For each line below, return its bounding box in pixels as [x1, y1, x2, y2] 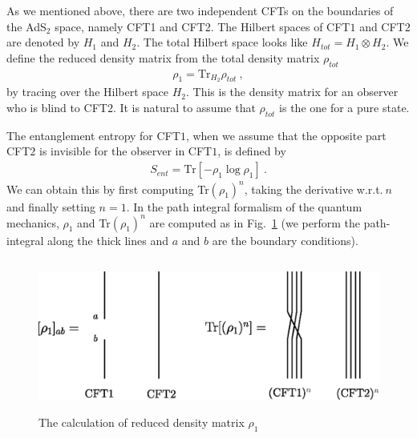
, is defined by [217, 143, 286, 159]
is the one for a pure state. [279, 99, 410, 116]
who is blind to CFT [6, 99, 107, 116]
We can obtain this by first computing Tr [6, 180, 209, 197]
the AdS [6, 18, 47, 34]
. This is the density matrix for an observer [186, 83, 399, 100]
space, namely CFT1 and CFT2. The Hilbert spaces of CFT [55, 18, 350, 34]
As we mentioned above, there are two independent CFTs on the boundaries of [6, 2, 394, 18]
